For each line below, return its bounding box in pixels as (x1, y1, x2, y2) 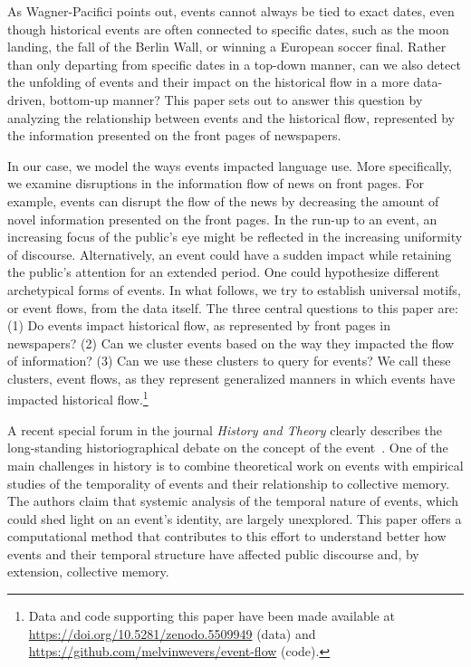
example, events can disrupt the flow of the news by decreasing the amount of (7, 191, 439, 210)
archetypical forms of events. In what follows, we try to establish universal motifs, (7, 280, 461, 299)
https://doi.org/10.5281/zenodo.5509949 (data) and (28, 624, 316, 643)
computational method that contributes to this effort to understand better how (7, 527, 447, 546)
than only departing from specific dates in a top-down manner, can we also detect (7, 54, 461, 73)
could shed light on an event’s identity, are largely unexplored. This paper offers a (7, 509, 462, 528)
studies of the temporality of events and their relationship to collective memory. (7, 473, 450, 492)
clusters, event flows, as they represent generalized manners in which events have (7, 368, 456, 387)
